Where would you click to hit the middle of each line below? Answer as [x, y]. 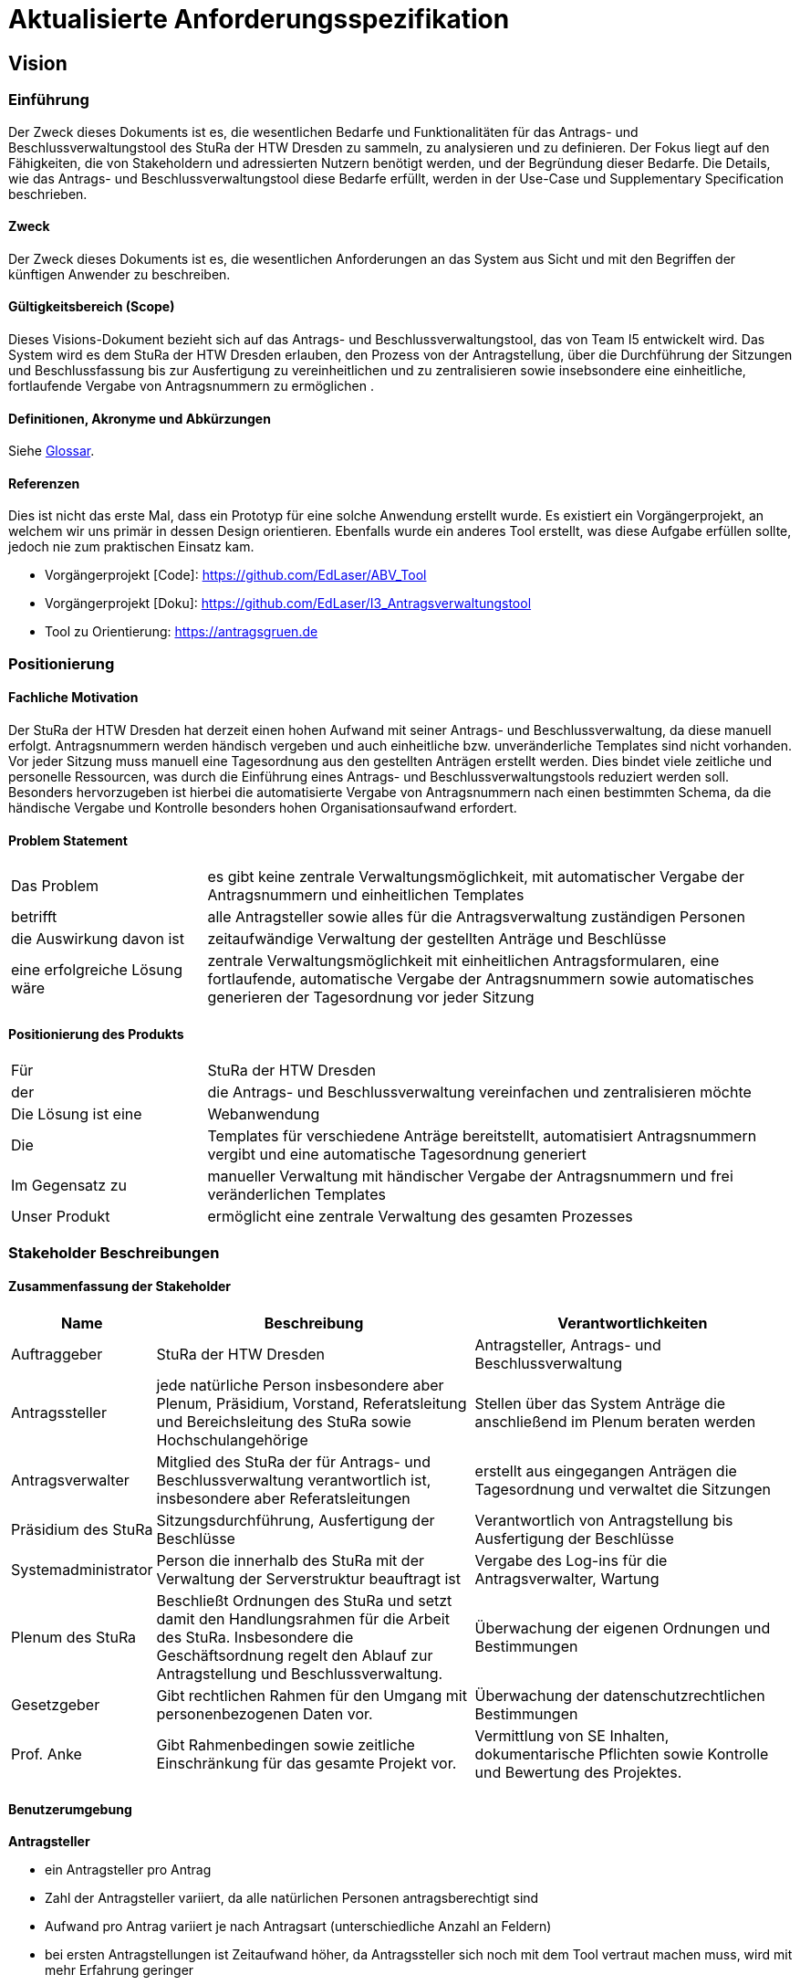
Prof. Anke [47, 1754]
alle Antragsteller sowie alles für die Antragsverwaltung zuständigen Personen [476, 917]
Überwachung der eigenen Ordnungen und [623, 1628]
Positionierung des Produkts [96, 1034]
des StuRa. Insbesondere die [255, 1638]
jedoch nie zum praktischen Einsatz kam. [131, 547]
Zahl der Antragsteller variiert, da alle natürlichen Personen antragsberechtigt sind [292, 1898]
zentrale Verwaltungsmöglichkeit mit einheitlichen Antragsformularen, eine [463, 961]
